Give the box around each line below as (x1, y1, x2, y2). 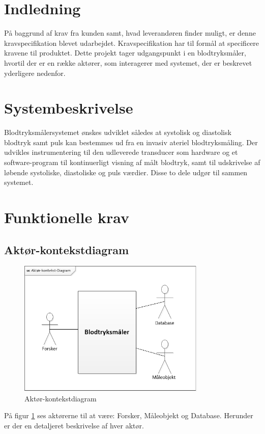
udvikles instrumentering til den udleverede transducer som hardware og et (4, 147, 238, 157)
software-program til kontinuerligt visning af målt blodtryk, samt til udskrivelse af (4, 157, 260, 167)
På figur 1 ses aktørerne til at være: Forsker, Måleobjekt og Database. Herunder (4, 410, 253, 421)
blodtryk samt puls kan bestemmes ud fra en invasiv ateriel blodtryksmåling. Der (4, 137, 258, 147)
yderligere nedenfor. (4, 67, 66, 78)
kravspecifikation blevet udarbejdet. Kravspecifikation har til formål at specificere (4, 37, 259, 48)
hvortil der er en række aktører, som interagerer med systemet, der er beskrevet (4, 57, 252, 68)
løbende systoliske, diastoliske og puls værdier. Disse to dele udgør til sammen (4, 167, 248, 177)
